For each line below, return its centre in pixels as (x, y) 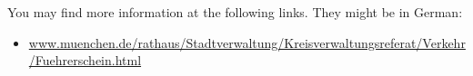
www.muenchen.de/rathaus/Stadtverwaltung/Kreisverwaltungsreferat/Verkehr (247, 42)
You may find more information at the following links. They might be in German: (235, 12)
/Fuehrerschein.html (85, 60)
